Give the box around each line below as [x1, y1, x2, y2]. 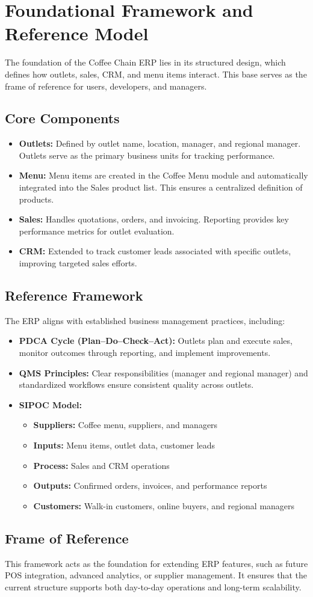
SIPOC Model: [19, 398, 82, 411]
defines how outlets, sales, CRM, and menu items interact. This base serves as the [5, 67, 307, 80]
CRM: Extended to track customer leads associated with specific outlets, [19, 245, 291, 257]
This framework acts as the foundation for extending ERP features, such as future [5, 557, 308, 569]
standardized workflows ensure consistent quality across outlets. [19, 378, 254, 391]
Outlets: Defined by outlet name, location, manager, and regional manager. [19, 137, 301, 150]
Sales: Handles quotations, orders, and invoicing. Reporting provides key [19, 213, 289, 225]
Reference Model [5, 21, 149, 46]
